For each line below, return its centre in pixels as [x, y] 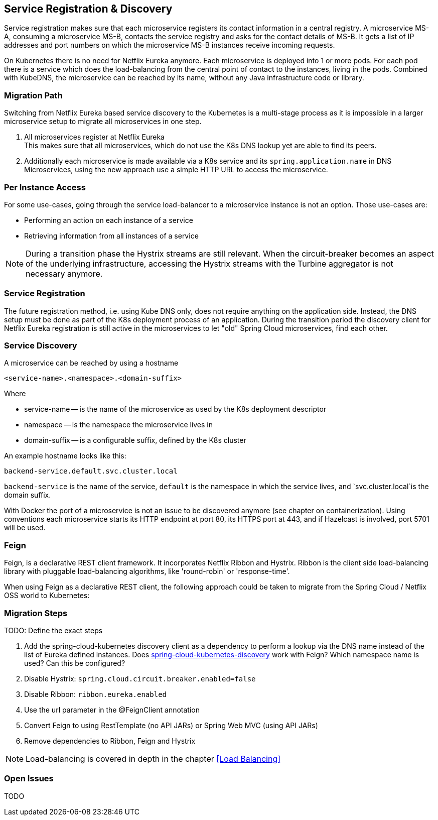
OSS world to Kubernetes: [47, 596]
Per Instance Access [45, 187]
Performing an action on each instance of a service [109, 220]
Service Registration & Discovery [88, 9]
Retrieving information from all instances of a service [111, 236]
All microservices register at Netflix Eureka [94, 137]
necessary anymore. [64, 273]
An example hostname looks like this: [65, 456]
